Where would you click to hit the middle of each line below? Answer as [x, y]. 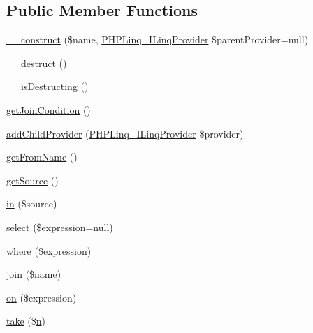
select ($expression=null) [60, 227]
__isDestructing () [48, 86]
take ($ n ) [26, 321]
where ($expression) [49, 250]
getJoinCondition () [49, 109]
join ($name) [34, 274]
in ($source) [32, 203]
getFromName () [42, 157]
